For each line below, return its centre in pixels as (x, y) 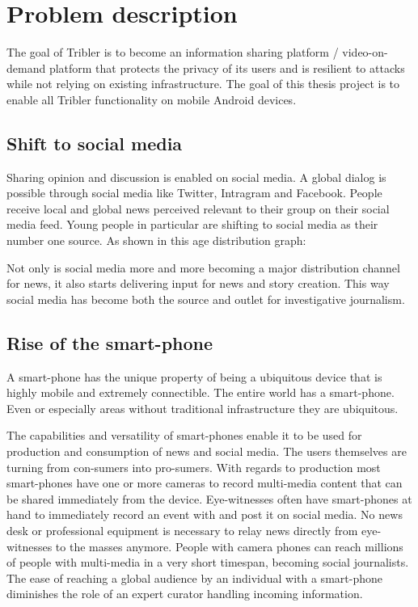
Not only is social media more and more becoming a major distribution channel (203, 267)
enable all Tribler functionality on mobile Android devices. (152, 99)
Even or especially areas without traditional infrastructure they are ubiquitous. (203, 408)
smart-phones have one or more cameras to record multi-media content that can (205, 483)
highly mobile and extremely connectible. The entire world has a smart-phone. (201, 392)
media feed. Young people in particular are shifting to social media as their (192, 224)
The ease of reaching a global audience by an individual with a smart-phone (194, 577)
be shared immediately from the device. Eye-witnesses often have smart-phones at (209, 498)
